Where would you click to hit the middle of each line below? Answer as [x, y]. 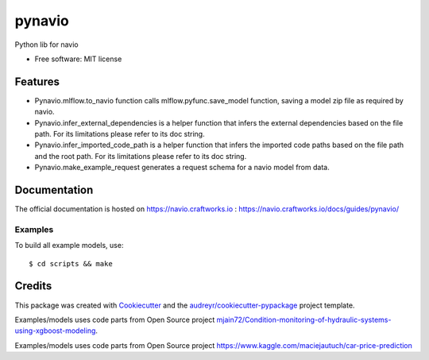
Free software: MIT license [78, 59]
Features [37, 81]
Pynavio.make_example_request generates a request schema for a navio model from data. [182, 168]
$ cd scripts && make [71, 263]
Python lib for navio [46, 45]
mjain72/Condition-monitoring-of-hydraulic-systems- [304, 319]
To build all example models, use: [69, 246]
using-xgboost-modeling [55, 331]
